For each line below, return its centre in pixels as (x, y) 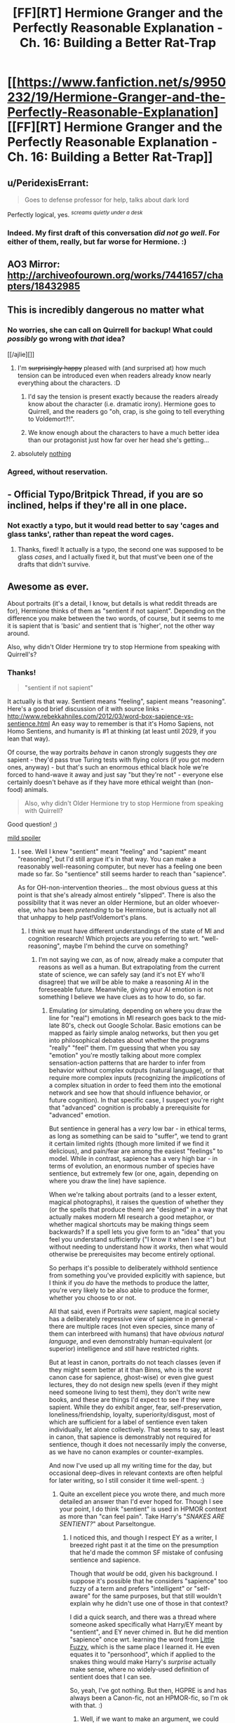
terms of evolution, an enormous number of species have (132, 1166)
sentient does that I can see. (111, 1677)
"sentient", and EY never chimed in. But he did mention (149, 1632)
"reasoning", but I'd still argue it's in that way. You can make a (107, 859)
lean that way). (29, 739)
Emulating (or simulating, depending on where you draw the (135, 1010)
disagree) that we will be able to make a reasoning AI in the (123, 982)
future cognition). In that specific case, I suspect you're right (136, 1100)
